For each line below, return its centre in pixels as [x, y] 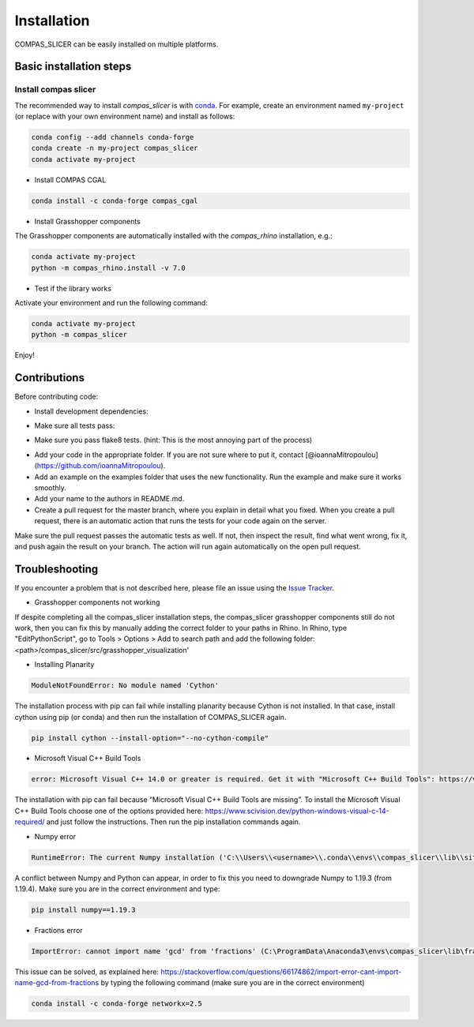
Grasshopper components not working [97, 602]
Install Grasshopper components [88, 221]
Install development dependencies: [92, 411]
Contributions [49, 378]
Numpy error [55, 836]
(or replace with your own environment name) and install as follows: [125, 116]
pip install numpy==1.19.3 [83, 909]
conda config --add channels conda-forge [113, 137]
